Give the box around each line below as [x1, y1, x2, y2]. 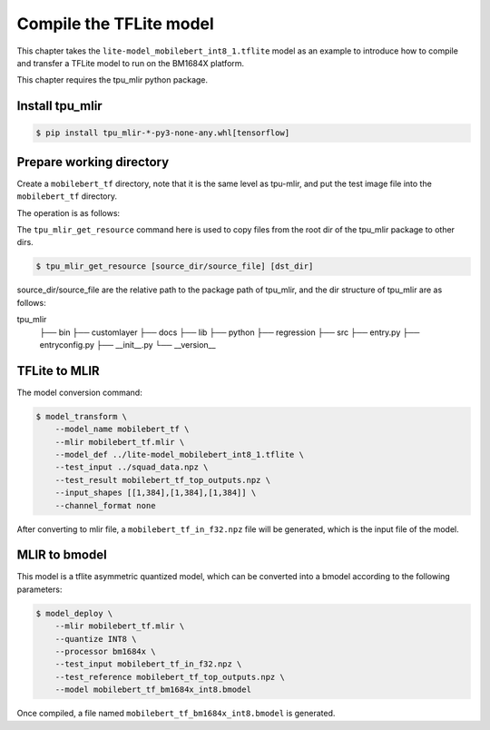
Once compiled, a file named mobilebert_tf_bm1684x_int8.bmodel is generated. [16, 708, 336, 719]
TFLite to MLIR [16, 363, 100, 379]
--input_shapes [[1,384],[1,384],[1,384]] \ [54, 488, 257, 498]
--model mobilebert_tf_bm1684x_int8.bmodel [54, 685, 251, 695]
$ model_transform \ [35, 411, 127, 421]
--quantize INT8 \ [54, 634, 137, 644]
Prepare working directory [16, 154, 170, 170]
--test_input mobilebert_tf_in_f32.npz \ [54, 659, 242, 669]
